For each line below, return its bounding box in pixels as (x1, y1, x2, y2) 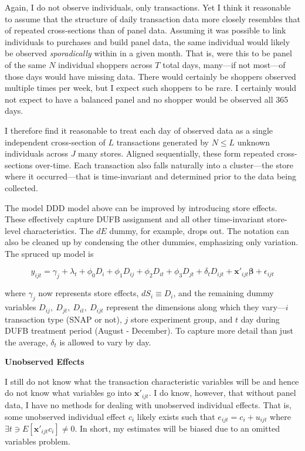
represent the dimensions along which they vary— (106, 301, 286, 313)
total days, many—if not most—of (162, 58, 286, 70)
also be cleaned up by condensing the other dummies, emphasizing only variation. (5, 236, 299, 248)
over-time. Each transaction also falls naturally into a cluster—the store (35, 158, 294, 171)
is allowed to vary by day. (59, 335, 151, 348)
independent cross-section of (5, 135, 106, 148)
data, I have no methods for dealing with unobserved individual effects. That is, (5, 398, 292, 411)
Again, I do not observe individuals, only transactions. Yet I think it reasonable (5, 1, 291, 13)
